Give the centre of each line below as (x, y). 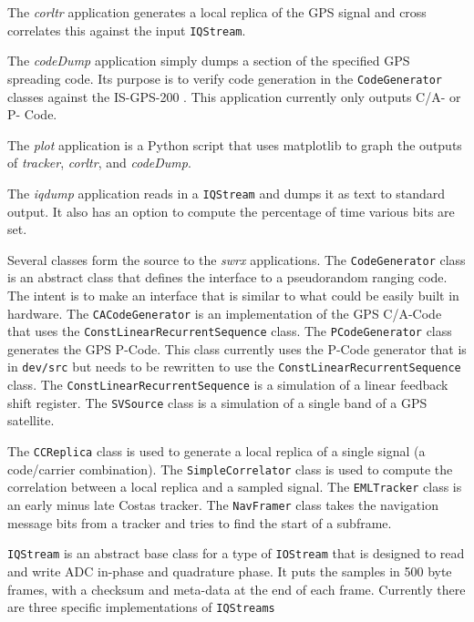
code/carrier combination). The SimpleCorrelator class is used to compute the (230, 469)
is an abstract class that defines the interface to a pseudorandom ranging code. (227, 277)
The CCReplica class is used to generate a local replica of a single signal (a (216, 451)
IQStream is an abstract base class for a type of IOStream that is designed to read (236, 553)
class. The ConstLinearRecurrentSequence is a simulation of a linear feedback (228, 385)
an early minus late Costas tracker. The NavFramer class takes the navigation (223, 505)
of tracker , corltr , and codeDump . (99, 163)
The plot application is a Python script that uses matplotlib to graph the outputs (235, 144)
